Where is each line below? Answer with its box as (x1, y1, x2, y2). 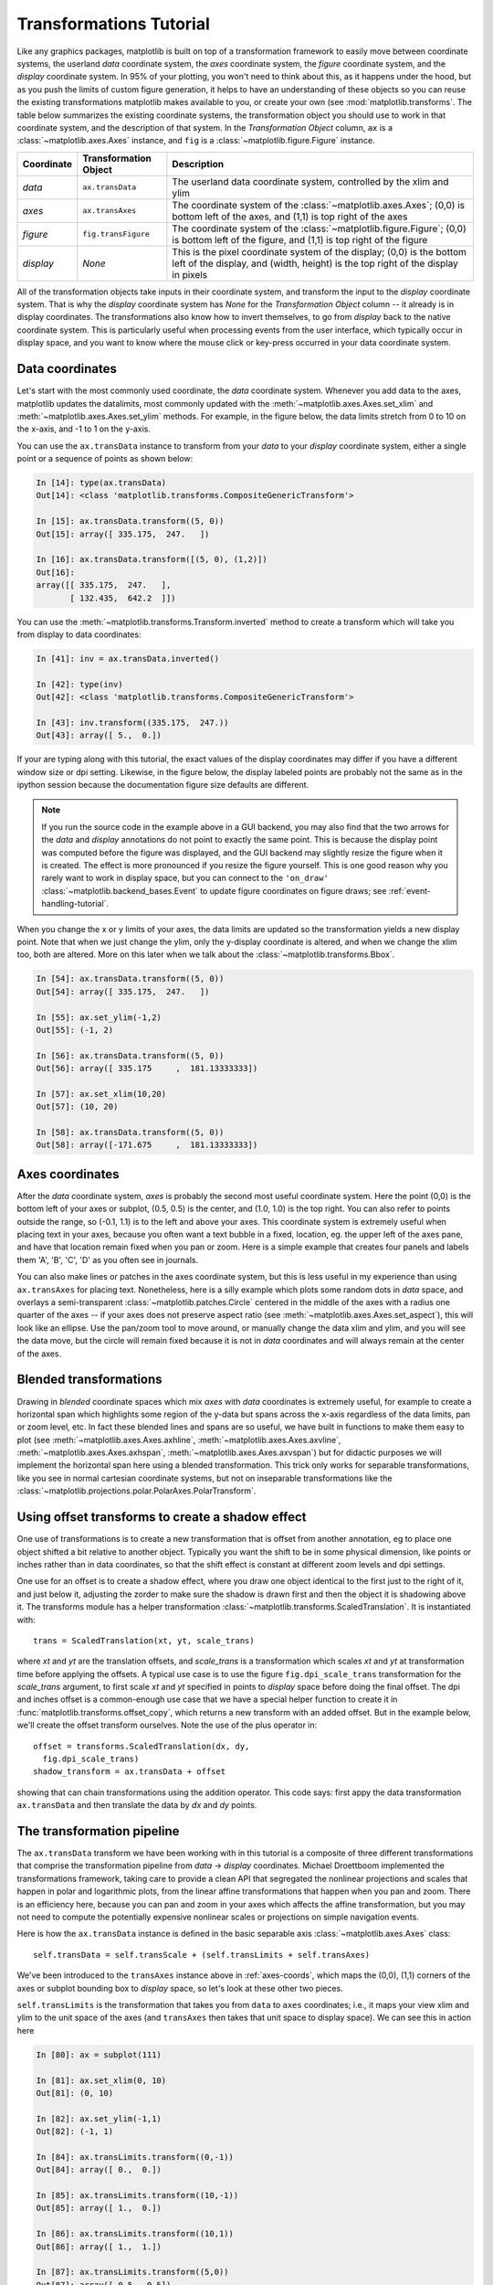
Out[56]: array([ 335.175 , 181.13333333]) (36, 1063, 258, 1074)
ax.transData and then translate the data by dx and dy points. (16, 1800, 257, 1811)
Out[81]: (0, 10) (36, 2088, 114, 2098)
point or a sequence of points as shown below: (16, 453, 194, 464)
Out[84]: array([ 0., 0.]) (36, 2164, 162, 2175)
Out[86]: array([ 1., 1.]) (36, 2241, 162, 2252)
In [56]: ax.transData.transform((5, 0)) (36, 1050, 225, 1060)
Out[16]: (36, 567, 76, 578)
